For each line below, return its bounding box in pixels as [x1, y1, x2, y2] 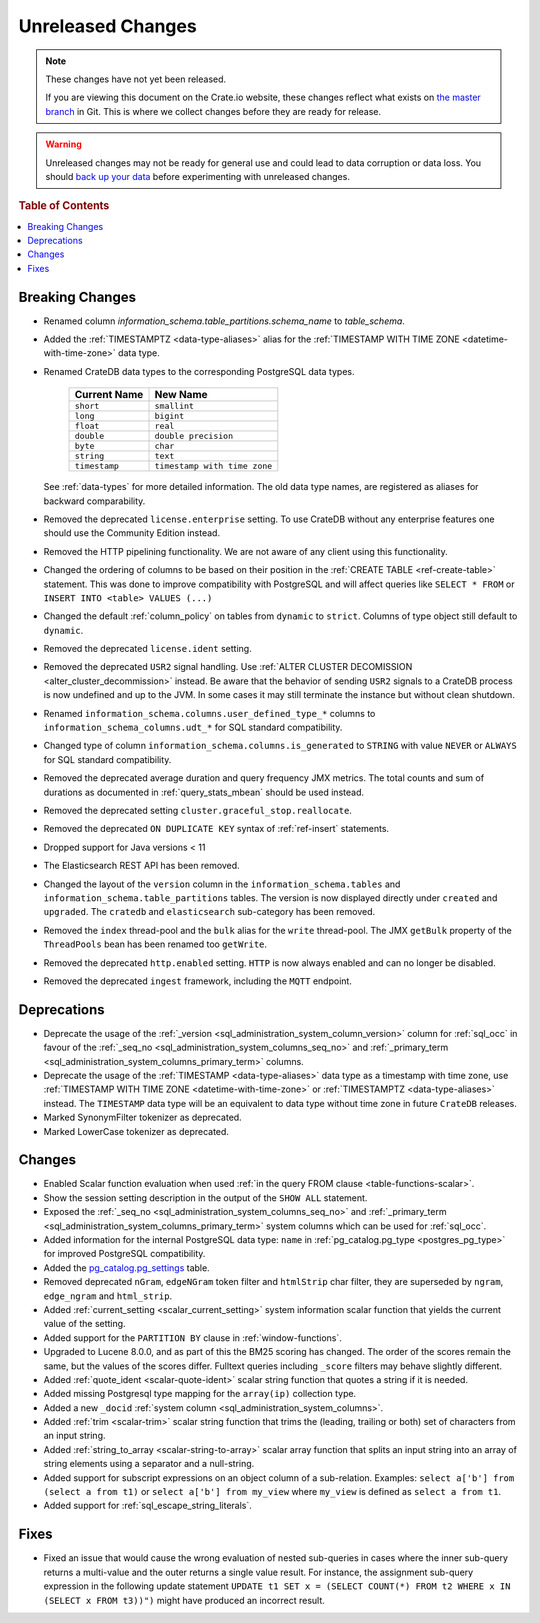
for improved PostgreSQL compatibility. [43, 1248, 206, 1260]
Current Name [74, 388, 144, 402]
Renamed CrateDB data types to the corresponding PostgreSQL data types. [43, 365, 355, 377]
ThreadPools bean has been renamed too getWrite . [43, 938, 268, 950]
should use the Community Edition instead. [43, 527, 220, 539]
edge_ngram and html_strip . [43, 1290, 173, 1302]
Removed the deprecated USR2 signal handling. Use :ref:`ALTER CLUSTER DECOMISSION [43, 661, 413, 673]
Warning [45, 138, 82, 150]
